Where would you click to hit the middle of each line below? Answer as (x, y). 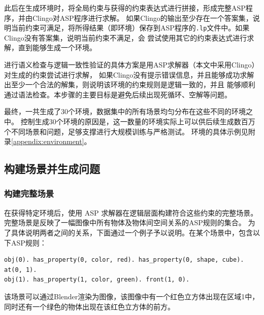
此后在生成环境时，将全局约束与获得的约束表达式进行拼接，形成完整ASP (125, 8)
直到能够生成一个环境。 (57, 47)
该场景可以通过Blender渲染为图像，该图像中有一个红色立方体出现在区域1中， (132, 296)
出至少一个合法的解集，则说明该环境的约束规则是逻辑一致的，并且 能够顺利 (130, 84)
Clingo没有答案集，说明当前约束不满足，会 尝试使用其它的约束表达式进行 (126, 37)
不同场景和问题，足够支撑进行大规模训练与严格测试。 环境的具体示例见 (129, 131)
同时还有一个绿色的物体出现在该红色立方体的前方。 (89, 306)
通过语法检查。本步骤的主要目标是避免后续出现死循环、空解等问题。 (118, 94)
